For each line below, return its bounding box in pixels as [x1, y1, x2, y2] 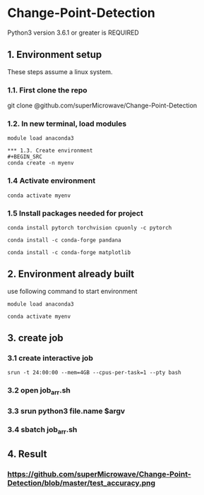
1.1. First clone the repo [7, 85, 88, 95]
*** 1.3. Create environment [7, 147, 93, 155]
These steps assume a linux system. [7, 67, 113, 76]
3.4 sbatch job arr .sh [7, 425, 78, 436]
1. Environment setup [7, 49, 102, 61]
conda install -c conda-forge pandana [7, 237, 121, 244]
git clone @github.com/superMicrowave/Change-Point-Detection [7, 101, 198, 110]
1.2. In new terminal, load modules [7, 119, 127, 129]
